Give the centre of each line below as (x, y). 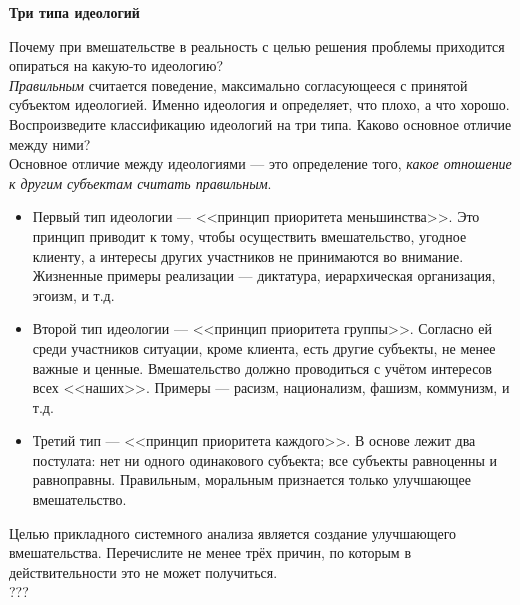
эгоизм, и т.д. (73, 294)
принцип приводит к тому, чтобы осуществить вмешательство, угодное (249, 235)
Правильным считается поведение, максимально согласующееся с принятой (238, 84)
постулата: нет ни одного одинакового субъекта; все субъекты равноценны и (265, 459)
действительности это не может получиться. (143, 571)
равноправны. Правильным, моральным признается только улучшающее (251, 479)
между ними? (50, 143)
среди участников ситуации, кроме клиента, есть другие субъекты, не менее (264, 347)
